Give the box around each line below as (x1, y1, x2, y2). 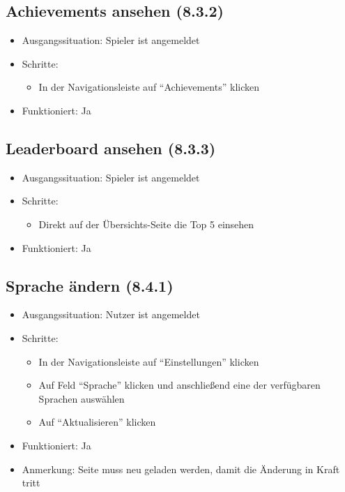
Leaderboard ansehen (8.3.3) (6, 137, 216, 158)
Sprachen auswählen (38, 391, 125, 405)
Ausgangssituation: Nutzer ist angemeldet (22, 307, 200, 322)
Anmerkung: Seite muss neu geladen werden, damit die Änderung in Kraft (22, 461, 340, 476)
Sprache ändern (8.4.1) (6, 274, 174, 296)
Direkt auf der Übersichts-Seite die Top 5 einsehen (38, 216, 254, 231)
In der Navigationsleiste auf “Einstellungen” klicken (38, 354, 259, 368)
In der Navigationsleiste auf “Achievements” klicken (38, 80, 259, 94)
